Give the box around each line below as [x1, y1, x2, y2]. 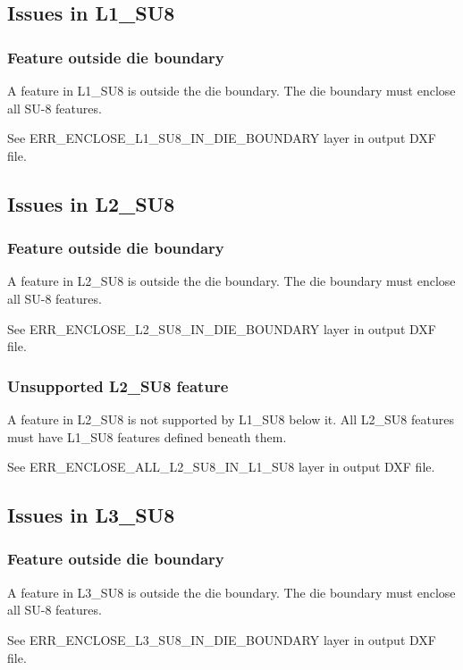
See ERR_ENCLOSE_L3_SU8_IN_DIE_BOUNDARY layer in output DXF [7, 630, 436, 649]
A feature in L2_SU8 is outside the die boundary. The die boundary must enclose [7, 272, 456, 290]
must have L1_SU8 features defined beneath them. [7, 427, 287, 446]
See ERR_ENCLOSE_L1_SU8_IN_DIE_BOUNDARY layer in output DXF [7, 129, 436, 147]
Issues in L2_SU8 [7, 189, 175, 217]
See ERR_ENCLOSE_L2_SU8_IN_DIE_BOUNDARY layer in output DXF [7, 319, 436, 338]
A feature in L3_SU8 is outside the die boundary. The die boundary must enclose [7, 582, 456, 601]
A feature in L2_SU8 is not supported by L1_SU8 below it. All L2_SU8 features [7, 409, 454, 428]
